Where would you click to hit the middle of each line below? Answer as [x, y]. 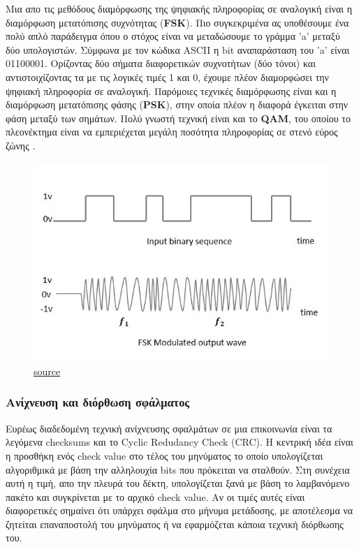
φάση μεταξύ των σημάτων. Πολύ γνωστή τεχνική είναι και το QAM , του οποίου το [178, 118]
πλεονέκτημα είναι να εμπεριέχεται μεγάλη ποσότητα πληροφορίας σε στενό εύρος [172, 132]
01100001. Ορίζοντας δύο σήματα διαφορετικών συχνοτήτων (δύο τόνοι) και [161, 63]
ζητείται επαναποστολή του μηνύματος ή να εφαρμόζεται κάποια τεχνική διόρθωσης [175, 524]
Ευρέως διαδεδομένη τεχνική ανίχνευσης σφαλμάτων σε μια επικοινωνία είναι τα [169, 428]
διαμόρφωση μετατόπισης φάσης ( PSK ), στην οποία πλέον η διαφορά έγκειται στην [177, 104]
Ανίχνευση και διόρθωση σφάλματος [98, 402]
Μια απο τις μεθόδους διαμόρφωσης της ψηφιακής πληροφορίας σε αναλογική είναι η [179, 8]
